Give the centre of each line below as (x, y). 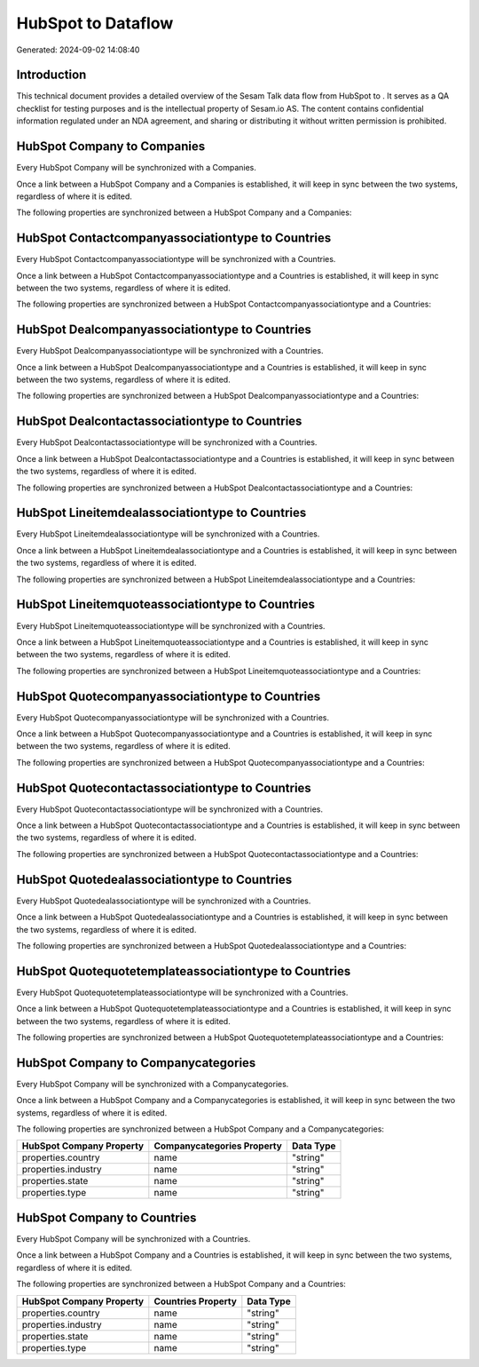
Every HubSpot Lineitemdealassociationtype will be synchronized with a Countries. (168, 534)
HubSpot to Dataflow (95, 23)
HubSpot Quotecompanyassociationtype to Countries (169, 696)
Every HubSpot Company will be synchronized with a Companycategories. (153, 1084)
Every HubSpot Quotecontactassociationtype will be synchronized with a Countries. (170, 809)
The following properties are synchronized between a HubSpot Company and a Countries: (181, 1284)
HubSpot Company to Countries (106, 1217)
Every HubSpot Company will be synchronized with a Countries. (133, 1239)
